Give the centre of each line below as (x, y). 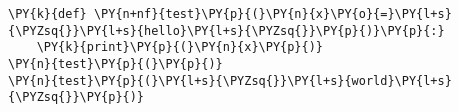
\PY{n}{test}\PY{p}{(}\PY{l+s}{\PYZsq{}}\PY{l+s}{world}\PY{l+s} (230, 80)
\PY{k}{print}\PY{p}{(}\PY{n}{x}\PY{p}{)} (179, 47)
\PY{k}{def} (47, 14)
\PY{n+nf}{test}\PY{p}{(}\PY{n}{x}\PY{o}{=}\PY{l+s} (272, 14)
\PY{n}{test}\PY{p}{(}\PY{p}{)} (115, 63)
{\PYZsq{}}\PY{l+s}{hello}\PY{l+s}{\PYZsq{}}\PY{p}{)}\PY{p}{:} (226, 30)
